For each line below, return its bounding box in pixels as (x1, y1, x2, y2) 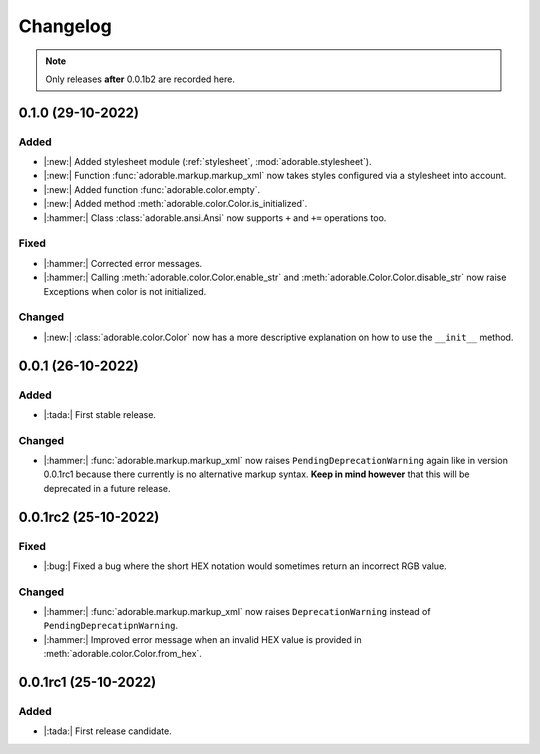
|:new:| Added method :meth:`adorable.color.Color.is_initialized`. (43, 198, 308, 210)
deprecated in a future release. (43, 482, 171, 494)
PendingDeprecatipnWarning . (43, 620, 179, 632)
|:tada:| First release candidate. (43, 725, 172, 737)
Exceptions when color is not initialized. (43, 285, 207, 297)
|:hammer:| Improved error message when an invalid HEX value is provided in (43, 633, 362, 645)
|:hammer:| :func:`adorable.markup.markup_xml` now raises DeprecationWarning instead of (43, 606, 431, 618)
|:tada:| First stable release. (43, 408, 157, 420)
